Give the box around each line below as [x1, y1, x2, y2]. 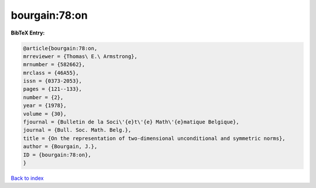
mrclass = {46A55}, [23, 69, 79, 76]
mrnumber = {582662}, [23, 61, 85, 68]
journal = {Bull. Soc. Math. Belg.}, [23, 127, 132, 134]
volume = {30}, [23, 110, 67, 117]
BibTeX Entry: [11, 29, 45, 36]
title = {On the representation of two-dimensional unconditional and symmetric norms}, [23, 135, 286, 142]
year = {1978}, [23, 102, 67, 109]
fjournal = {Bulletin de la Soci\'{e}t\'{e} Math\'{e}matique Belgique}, [23, 119, 239, 125]
